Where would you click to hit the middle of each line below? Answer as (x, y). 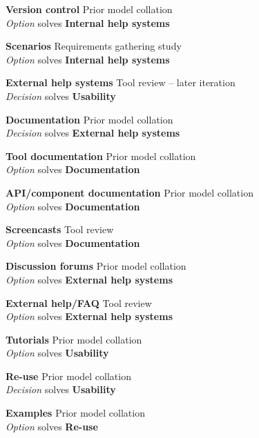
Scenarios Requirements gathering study (94, 46)
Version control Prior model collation (89, 9)
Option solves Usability (57, 353)
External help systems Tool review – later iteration (121, 82)
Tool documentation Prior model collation (101, 156)
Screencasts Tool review (60, 229)
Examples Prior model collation (75, 413)
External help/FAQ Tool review (79, 302)
